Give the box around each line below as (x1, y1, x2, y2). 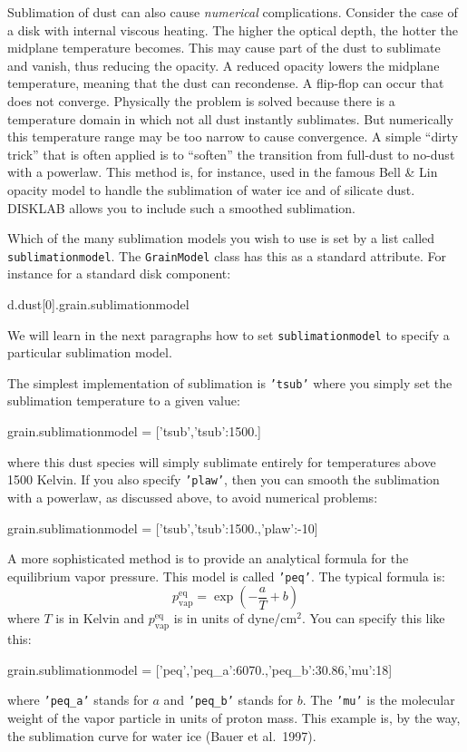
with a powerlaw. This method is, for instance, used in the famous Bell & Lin (7, 162, 438, 181)
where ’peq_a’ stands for (7, 690, 149, 709)
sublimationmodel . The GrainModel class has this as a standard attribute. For (7, 246, 447, 265)
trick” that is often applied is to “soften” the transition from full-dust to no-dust (7, 144, 455, 163)
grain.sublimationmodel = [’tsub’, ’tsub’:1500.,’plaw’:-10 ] (7, 518, 318, 537)
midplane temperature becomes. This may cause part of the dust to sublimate (7, 38, 441, 57)
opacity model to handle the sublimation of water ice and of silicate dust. (7, 180, 415, 199)
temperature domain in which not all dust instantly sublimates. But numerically (7, 109, 453, 128)
